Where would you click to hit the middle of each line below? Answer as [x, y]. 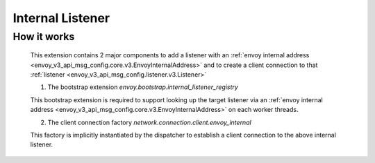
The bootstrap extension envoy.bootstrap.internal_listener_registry [143, 87]
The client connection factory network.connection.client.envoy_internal [149, 122]
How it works [44, 37]
